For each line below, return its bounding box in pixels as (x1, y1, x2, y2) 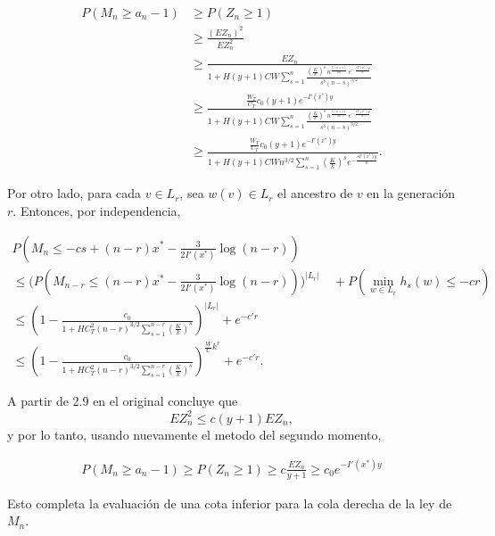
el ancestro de (277, 184, 353, 202)
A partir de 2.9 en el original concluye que (7, 392, 238, 410)
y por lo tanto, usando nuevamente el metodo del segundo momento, (7, 425, 382, 443)
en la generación (367, 184, 456, 202)
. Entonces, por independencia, (12, 201, 181, 219)
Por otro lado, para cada (7, 184, 142, 202)
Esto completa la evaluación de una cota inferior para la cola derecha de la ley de (7, 493, 452, 512)
